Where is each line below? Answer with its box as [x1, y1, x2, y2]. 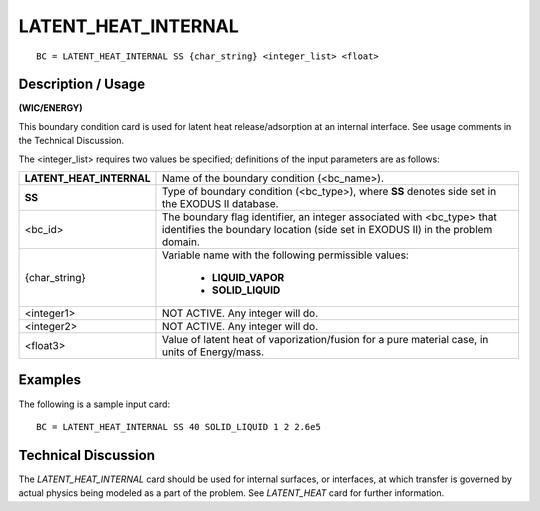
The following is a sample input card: [18, 398, 170, 410]
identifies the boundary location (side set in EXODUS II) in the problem [161, 223, 493, 237]
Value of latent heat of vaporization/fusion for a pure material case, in [161, 333, 489, 347]
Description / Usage [18, 76, 145, 93]
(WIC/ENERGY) [18, 102, 84, 114]
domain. [161, 235, 200, 249]
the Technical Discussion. [18, 135, 125, 147]
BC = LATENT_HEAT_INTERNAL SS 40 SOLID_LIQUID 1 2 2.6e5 [36, 421, 322, 432]
